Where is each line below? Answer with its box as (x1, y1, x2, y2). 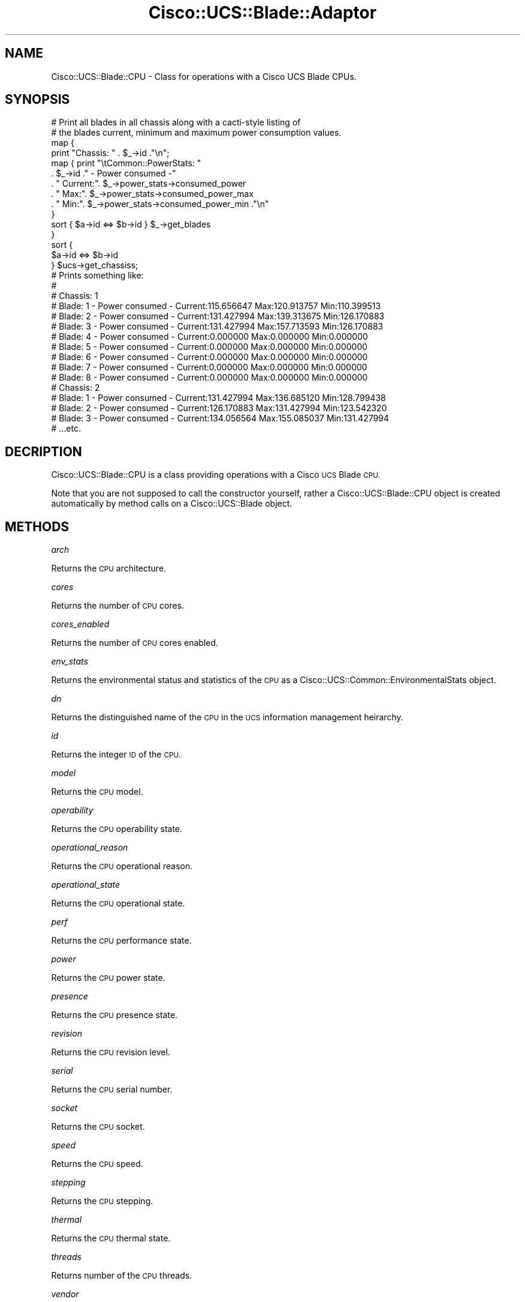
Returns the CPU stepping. (51, 1196, 153, 1207)
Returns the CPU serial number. (51, 1084, 173, 1095)
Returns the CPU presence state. (51, 1010, 178, 1020)
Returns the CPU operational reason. (51, 861, 193, 872)
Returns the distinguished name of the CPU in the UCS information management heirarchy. (51, 712, 403, 723)
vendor (51, 1289, 79, 1300)
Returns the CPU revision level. (51, 1047, 170, 1058)
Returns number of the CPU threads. (51, 1270, 192, 1281)
